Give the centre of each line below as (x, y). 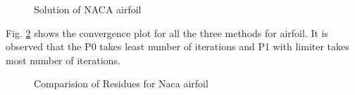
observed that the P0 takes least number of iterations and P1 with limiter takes (177, 46)
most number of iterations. (63, 60)
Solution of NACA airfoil (88, 9)
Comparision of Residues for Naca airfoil (121, 83)
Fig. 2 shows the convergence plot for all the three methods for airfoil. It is (167, 32)
